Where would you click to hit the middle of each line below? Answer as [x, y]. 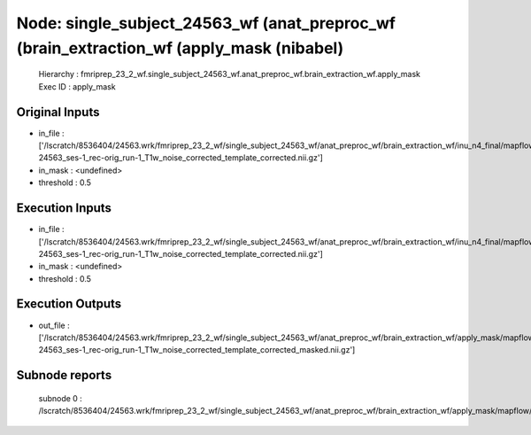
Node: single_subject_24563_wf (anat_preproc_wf [206, 23]
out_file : [54, 325]
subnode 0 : [61, 398]
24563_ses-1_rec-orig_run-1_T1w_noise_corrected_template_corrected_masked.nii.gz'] [197, 350]
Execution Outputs [69, 304]
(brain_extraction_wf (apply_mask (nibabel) [180, 48]
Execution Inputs [64, 208]
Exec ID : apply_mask [77, 86]
